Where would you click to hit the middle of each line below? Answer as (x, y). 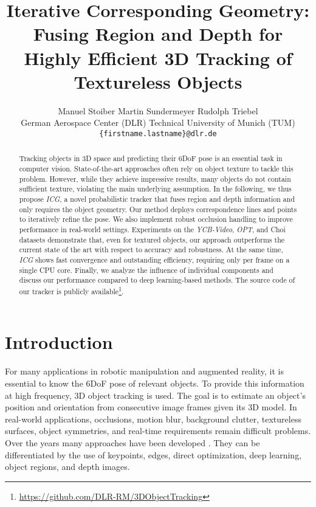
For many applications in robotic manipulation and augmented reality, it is (145, 371)
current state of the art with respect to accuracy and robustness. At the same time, (151, 250)
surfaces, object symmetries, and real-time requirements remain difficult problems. (158, 431)
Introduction (59, 342)
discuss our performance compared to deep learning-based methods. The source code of (157, 280)
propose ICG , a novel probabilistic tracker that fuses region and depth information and (157, 198)
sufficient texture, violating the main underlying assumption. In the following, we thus (155, 189)
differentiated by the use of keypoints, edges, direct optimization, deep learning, (153, 454)
